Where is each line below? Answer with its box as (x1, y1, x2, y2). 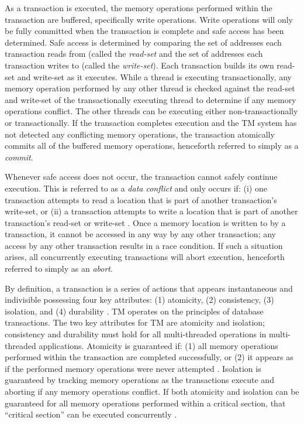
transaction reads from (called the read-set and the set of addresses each (5, 47, 263, 60)
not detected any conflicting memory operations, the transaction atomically (5, 128, 275, 140)
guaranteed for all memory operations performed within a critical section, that (5, 396, 286, 409)
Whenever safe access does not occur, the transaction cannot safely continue (5, 170, 278, 183)
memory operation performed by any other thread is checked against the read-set (5, 82, 295, 94)
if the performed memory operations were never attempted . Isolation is (5, 362, 261, 374)
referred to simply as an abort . (5, 262, 113, 275)
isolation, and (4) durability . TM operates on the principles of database (5, 305, 264, 317)
